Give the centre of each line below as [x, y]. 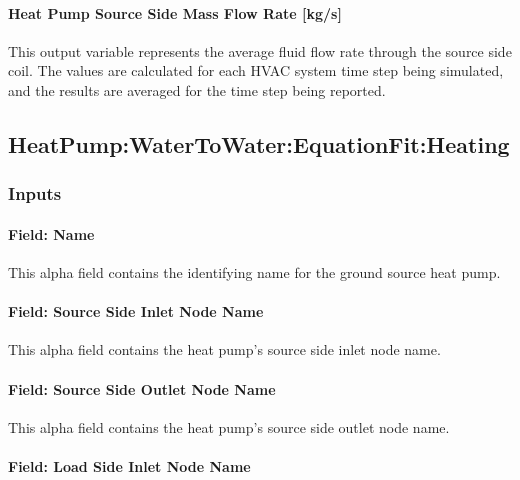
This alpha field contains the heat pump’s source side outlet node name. [229, 426]
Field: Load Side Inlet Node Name [129, 465]
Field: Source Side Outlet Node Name [142, 388]
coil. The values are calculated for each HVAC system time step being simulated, [256, 70]
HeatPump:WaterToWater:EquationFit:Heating [259, 143]
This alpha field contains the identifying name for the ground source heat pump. [254, 272]
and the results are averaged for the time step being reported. [197, 89]
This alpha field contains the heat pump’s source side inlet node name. [224, 349]
